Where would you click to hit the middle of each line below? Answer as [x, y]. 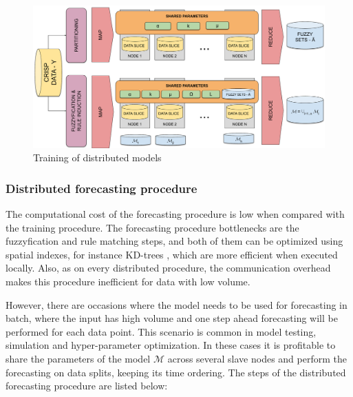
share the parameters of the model [78, 358]
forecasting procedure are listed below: [87, 386]
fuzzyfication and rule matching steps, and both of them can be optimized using [174, 241]
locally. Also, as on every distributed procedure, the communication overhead [168, 268]
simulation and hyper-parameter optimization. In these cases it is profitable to [171, 345]
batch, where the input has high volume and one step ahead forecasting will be [172, 318]
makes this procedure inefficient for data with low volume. [128, 281]
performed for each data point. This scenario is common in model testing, [161, 331]
